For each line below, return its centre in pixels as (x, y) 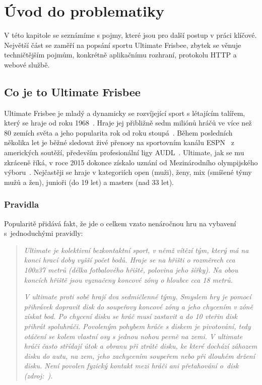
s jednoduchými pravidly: (44, 233)
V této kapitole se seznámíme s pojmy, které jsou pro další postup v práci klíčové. (130, 35)
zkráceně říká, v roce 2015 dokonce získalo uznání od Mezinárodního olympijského (131, 162)
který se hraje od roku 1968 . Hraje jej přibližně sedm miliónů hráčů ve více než (128, 123)
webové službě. (27, 64)
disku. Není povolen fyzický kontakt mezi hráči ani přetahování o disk (131, 366)
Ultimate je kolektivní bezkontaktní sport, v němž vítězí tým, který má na (136, 250)
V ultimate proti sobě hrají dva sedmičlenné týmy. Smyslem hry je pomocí (138, 297)
